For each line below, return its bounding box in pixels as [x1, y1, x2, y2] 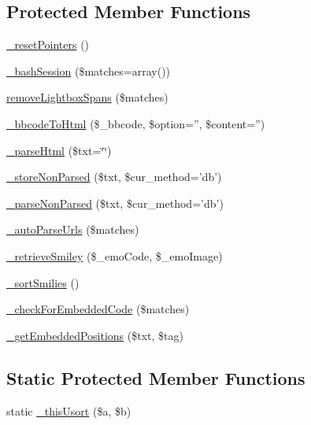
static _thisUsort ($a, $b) [6, 402, 131, 419]
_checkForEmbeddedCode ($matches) [6, 301, 190, 317]
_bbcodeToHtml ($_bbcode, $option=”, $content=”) [6, 115, 265, 131]
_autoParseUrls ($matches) [6, 221, 139, 238]
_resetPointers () [6, 36, 90, 53]
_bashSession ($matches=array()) [6, 62, 171, 79]
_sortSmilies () [6, 274, 80, 290]
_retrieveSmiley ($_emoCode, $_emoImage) [6, 247, 223, 264]
